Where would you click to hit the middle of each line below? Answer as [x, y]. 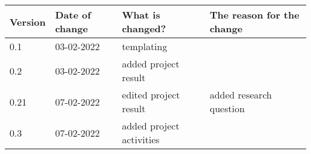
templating [144, 46]
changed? [144, 28]
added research [241, 95]
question [227, 108]
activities [141, 139]
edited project [151, 95]
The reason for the [254, 15]
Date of [73, 15]
